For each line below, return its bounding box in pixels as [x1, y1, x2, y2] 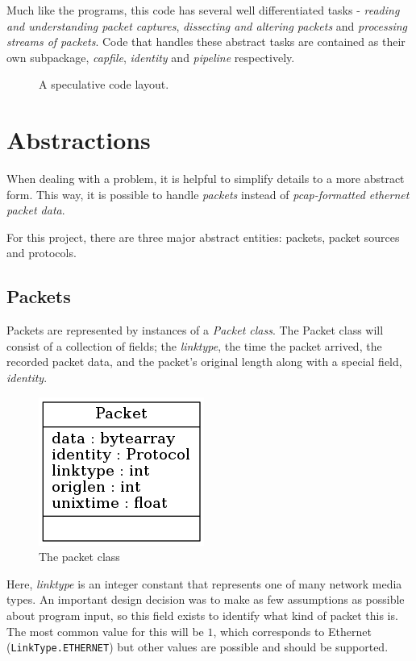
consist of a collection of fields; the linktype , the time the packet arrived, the [6, 337, 382, 354]
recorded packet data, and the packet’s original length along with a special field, [6, 353, 402, 370]
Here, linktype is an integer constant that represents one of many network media [6, 575, 402, 592]
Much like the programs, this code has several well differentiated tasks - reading [6, 2, 400, 18]
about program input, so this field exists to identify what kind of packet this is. [6, 607, 398, 624]
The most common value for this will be [6, 622, 204, 639]
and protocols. [6, 244, 77, 261]
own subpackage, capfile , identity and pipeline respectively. [6, 48, 295, 65]
